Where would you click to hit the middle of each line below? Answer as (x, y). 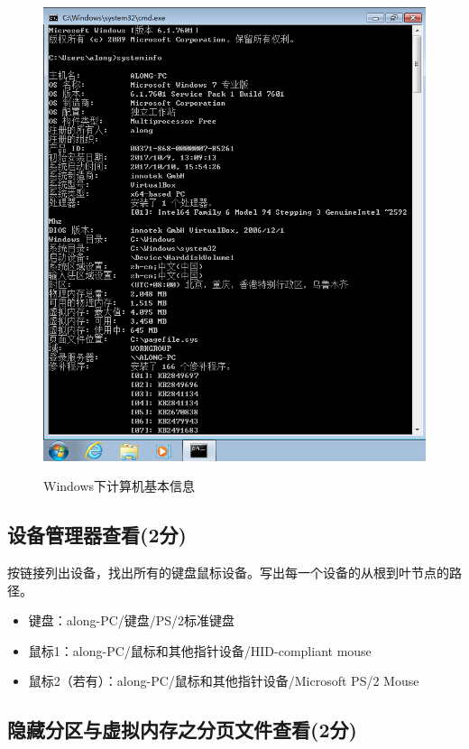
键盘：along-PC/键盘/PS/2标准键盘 (132, 620)
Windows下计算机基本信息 (120, 486)
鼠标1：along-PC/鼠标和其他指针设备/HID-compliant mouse (200, 650)
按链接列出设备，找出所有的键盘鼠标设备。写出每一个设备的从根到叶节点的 (228, 573)
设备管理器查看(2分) (97, 535)
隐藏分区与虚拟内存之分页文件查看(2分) (182, 730)
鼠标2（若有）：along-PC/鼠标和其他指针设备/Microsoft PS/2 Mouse (224, 681)
